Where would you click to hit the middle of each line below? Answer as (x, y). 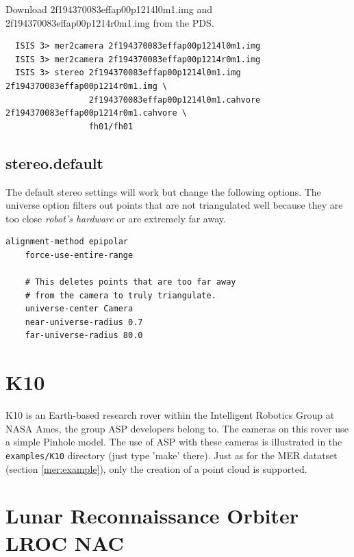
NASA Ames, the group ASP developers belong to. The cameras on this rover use (177, 428)
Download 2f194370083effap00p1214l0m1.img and (109, 9)
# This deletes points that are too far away (130, 282)
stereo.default (54, 163)
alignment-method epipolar (67, 242)
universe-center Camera (79, 309)
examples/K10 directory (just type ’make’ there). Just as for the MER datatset (172, 455)
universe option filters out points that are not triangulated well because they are (174, 205)
